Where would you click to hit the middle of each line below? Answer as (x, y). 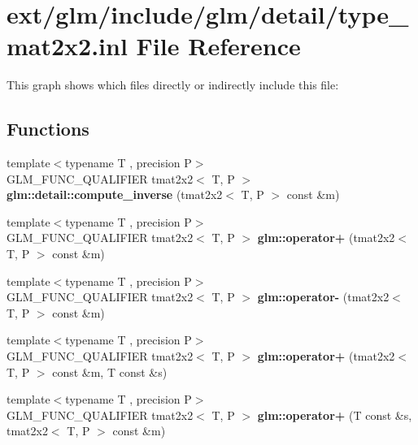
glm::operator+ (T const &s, (335, 415)
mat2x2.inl (67, 46)
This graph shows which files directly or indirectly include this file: (173, 85)
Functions (48, 129)
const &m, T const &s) (110, 372)
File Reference (218, 46)
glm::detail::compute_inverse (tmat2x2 (115, 194)
